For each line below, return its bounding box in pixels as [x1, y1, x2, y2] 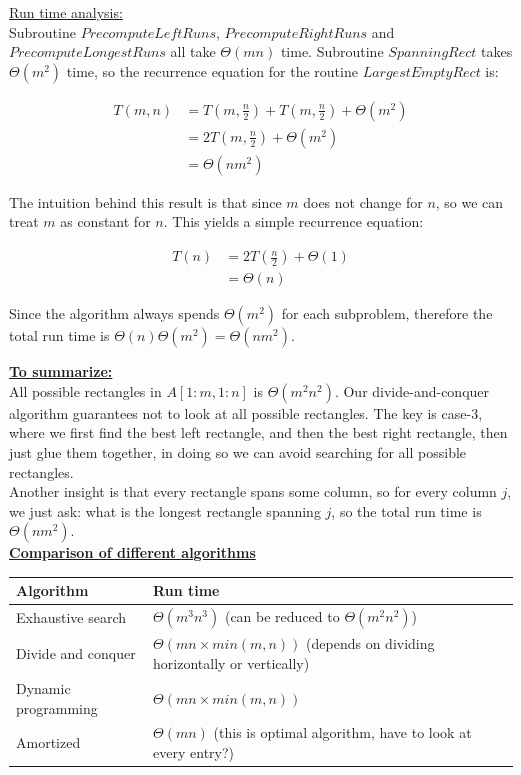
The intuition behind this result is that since [9, 191, 282, 212]
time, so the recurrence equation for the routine [66, 60, 358, 81]
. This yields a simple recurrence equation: [163, 211, 424, 232]
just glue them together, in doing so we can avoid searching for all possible [9, 441, 467, 462]
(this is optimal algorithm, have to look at [213, 722, 472, 743]
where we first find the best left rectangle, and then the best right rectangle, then [9, 422, 508, 443]
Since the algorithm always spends [9, 303, 220, 324]
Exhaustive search [16, 607, 127, 628]
